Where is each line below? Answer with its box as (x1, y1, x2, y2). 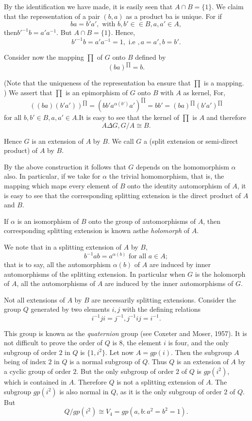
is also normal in (59, 386, 109, 396)
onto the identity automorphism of (127, 181, 230, 191)
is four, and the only (168, 337, 229, 348)
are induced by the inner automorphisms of (104, 278, 234, 288)
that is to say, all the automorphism (4, 259, 111, 269)
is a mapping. (203, 78, 244, 88)
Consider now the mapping (4, 52, 84, 62)
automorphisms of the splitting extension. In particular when (4, 269, 185, 279)
